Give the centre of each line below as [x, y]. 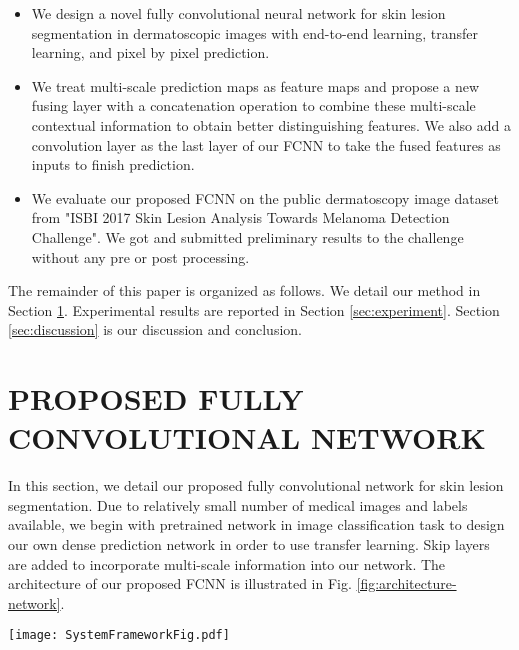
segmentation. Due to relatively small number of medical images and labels [238, 504]
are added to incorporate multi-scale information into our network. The [227, 563]
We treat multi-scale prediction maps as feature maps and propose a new [255, 85]
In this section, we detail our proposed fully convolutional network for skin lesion [256, 485]
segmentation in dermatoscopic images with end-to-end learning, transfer [254, 32]
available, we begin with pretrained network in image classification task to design [256, 524]
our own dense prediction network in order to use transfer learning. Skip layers [249, 544]
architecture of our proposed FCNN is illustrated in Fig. [180, 583]
